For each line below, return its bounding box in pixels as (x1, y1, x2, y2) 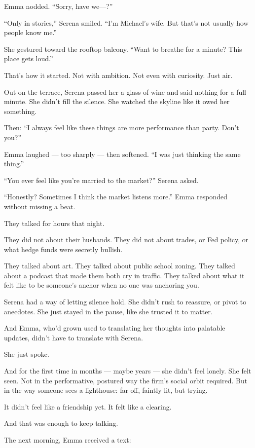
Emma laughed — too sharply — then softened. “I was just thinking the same (4, 149, 241, 159)
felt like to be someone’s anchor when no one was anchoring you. (4, 280, 199, 290)
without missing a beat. (4, 201, 75, 211)
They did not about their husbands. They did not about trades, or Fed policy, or (4, 234, 249, 245)
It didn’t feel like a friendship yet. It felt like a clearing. (4, 401, 172, 411)
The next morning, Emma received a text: (4, 435, 131, 445)
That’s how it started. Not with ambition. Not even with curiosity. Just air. (4, 70, 233, 80)
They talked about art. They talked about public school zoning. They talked (4, 261, 235, 271)
